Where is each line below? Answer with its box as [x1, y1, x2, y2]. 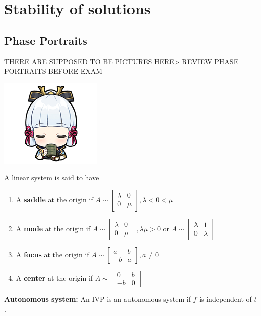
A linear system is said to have [4, 172, 99, 183]
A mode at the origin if [16, 223, 90, 233]
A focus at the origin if [16, 249, 89, 259]
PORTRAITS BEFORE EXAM [4, 66, 103, 76]
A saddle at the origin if [16, 194, 93, 204]
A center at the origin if [16, 272, 93, 283]
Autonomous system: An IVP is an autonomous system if [4, 293, 191, 304]
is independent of [199, 293, 252, 304]
